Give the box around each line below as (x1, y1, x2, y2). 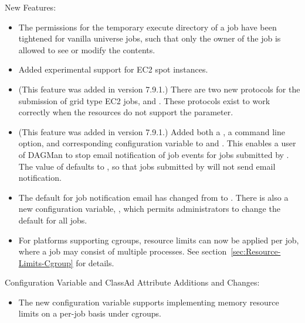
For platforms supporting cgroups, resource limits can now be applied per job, (18, 233, 299, 246)
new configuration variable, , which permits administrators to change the (18, 202, 280, 215)
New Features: (5, 1, 56, 13)
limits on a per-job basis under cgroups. (18, 307, 161, 319)
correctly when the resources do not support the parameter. (18, 106, 233, 118)
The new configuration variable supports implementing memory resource (18, 295, 279, 308)
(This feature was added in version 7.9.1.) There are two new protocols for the (18, 83, 300, 95)
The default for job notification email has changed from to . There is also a (18, 191, 289, 203)
